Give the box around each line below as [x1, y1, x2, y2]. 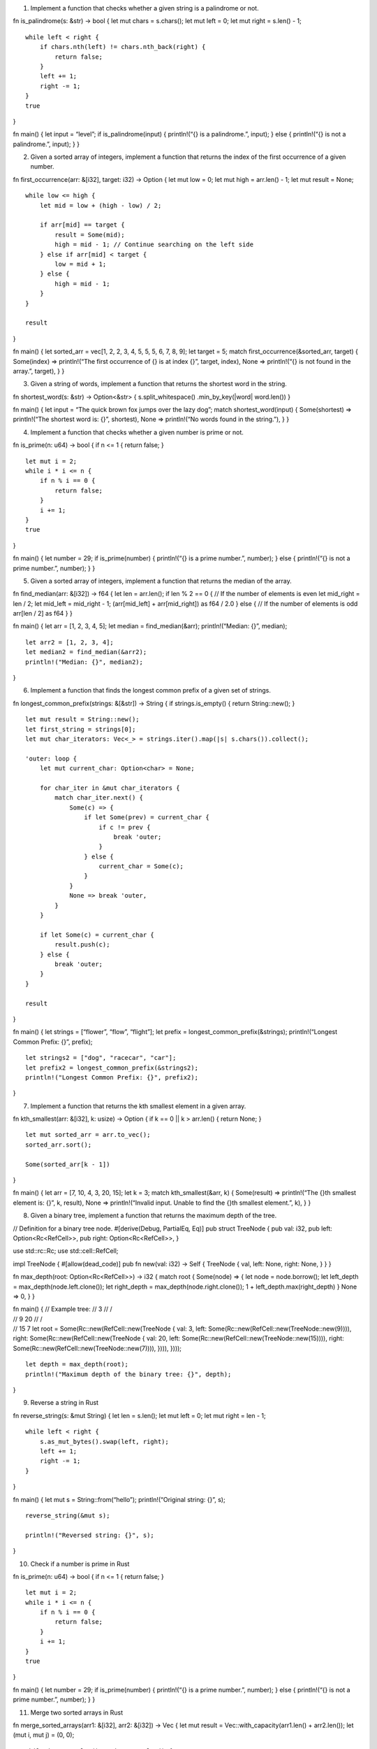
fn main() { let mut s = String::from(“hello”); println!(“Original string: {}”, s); [13, 1495, 226, 1503]
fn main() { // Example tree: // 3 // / [13, 1305, 113, 1313]
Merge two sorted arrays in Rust [30, 1708, 124, 1717]
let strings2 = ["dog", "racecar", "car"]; [25, 1054, 177, 1062]
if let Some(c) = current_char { [39, 930, 155, 939]
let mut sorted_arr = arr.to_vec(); [25, 1131, 151, 1139]
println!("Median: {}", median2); [25, 658, 143, 666]
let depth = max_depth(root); [25, 1361, 129, 1368]
